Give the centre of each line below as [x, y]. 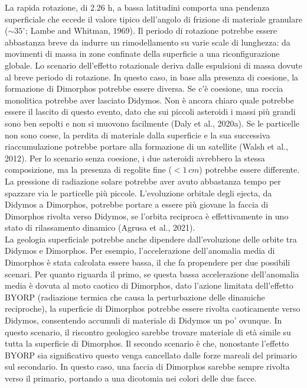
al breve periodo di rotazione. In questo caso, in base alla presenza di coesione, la [152, 77]
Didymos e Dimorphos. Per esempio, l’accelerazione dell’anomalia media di [140, 250]
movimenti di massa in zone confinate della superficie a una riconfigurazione [142, 54]
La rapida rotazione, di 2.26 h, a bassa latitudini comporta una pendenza [137, 7]
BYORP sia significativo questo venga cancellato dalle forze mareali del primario [151, 355]
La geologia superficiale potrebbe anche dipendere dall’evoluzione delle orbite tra [151, 239]
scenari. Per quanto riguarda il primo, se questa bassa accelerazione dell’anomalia [152, 274]
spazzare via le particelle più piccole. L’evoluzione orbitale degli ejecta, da [138, 193]
